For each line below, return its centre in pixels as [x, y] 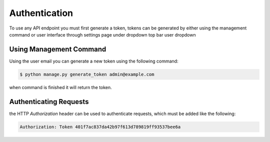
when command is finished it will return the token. [60, 87]
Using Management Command [58, 49]
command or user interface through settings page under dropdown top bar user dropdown [102, 34]
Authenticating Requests [49, 102]
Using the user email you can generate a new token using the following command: [94, 61]
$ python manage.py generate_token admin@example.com [87, 74]
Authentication [41, 13]
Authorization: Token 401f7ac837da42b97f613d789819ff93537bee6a [100, 127]
